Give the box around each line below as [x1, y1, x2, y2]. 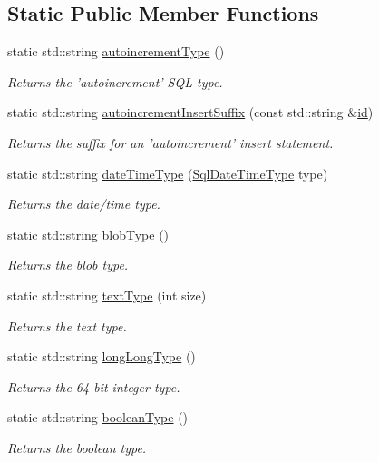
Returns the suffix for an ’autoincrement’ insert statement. [7, 133, 334, 152]
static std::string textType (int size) [7, 285, 207, 304]
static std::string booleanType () [7, 408, 189, 427]
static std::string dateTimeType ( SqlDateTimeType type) [7, 163, 328, 182]
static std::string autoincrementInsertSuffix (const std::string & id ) [7, 103, 374, 122]
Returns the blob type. [7, 255, 129, 274]
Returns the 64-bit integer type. [7, 377, 180, 396]
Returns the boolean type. [7, 438, 147, 457]
